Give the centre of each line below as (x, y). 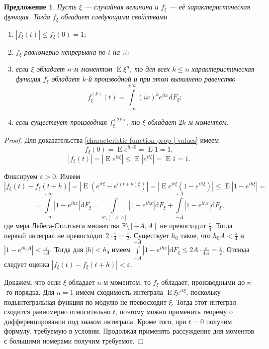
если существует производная (61, 122)
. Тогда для (67, 249)
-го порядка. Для (29, 292)
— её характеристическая (210, 6)
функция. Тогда (27, 17)
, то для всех (150, 69)
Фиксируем (21, 176)
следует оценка (27, 264)
